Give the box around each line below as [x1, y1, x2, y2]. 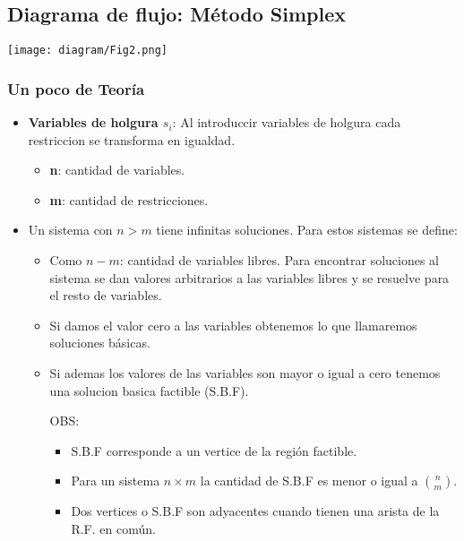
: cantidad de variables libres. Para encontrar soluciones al [119, 251, 440, 270]
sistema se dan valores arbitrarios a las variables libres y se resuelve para [49, 268, 450, 287]
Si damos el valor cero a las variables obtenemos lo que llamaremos [49, 315, 417, 334]
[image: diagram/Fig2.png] [7, 44, 168, 57]
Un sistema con [28, 220, 113, 239]
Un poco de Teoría [7, 77, 145, 99]
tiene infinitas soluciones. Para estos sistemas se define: [156, 220, 458, 239]
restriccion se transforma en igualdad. [28, 130, 236, 149]
